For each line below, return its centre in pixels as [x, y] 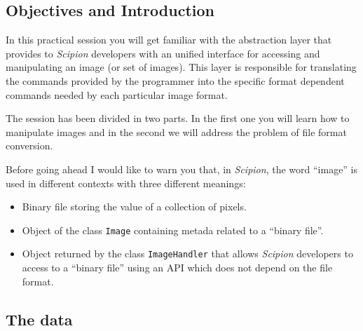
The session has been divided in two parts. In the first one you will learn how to [178, 118]
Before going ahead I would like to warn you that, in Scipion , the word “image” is [182, 169]
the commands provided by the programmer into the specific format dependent [175, 80]
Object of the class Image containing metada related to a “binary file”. [173, 230]
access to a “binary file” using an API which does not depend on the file [177, 268]
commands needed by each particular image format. [117, 94]
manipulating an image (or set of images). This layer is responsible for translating [181, 67]
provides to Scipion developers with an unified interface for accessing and [163, 53]
